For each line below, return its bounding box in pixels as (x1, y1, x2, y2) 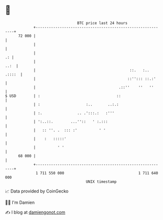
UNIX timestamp (85, 179, 117, 184)
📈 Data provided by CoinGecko (5, 188, 69, 194)
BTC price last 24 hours (77, 21, 128, 25)
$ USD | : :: (5, 93, 121, 98)
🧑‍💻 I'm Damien (5, 199, 35, 205)
